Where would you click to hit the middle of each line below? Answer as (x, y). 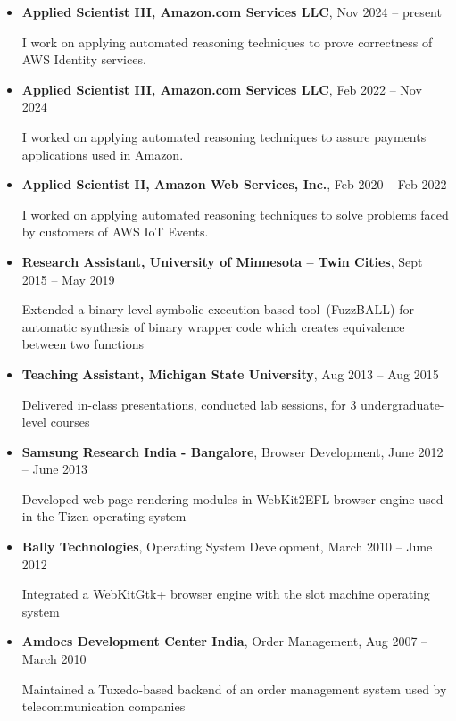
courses (70, 422)
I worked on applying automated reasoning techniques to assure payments (224, 136)
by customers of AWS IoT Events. (115, 232)
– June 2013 (55, 469)
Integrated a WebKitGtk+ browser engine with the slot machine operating (226, 594)
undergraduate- (402, 404)
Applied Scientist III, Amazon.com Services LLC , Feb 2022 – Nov (222, 89)
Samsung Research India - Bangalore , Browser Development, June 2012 (232, 451)
